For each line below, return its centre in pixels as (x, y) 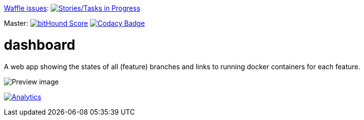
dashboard (40, 45)
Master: (16, 23)
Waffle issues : (27, 8)
